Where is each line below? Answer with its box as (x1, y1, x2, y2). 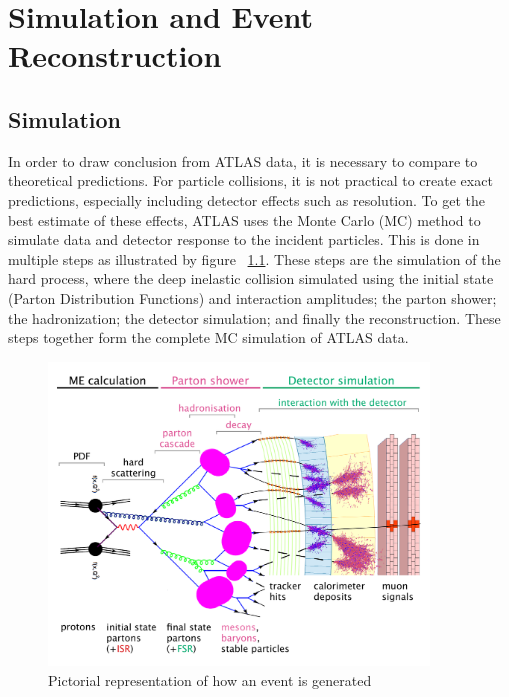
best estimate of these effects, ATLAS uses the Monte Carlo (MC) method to (8, 209, 481, 230)
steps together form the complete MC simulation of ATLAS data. (8, 327, 409, 348)
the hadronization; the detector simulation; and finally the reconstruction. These (8, 307, 501, 328)
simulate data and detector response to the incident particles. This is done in (8, 229, 480, 250)
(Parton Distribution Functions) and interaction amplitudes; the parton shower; (8, 287, 497, 308)
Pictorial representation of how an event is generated (48, 669, 372, 690)
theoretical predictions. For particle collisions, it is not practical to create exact (8, 170, 493, 191)
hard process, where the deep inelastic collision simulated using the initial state (8, 268, 494, 289)
